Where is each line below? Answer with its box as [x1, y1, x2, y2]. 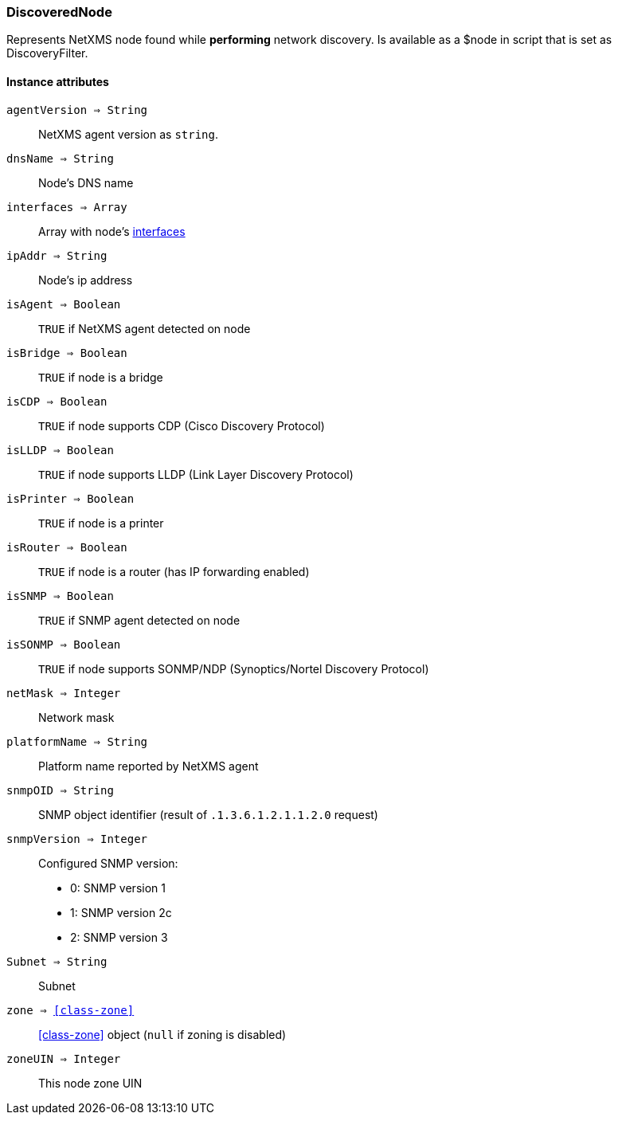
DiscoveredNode [6, 4, 112, 20]
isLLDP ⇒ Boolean [6, 443, 114, 457]
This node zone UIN [38, 1076, 143, 1090]
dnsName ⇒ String [6, 151, 114, 165]
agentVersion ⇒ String [6, 103, 148, 116]
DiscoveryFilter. [6, 46, 88, 61]
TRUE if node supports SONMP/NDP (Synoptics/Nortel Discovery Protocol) [38, 661, 429, 676]
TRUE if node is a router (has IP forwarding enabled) [38, 564, 310, 578]
